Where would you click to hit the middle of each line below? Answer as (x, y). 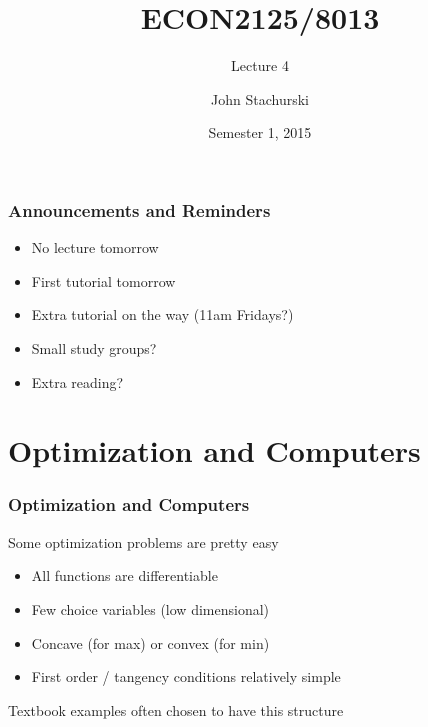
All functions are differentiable (124, 575)
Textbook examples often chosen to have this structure (176, 709)
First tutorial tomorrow (103, 280)
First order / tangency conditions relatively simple (186, 676)
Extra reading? (77, 381)
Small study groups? (94, 347)
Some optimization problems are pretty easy (143, 541)
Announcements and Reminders (139, 209)
